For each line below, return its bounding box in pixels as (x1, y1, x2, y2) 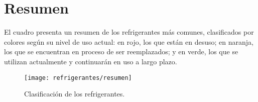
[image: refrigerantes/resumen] (24, 74, 132, 81)
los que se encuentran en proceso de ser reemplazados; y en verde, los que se (4, 46, 238, 57)
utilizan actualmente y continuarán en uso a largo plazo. (4, 56, 177, 66)
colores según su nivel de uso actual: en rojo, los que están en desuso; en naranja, (4, 36, 253, 47)
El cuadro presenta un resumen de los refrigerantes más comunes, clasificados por (4, 27, 254, 37)
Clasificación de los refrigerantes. (24, 88, 125, 99)
